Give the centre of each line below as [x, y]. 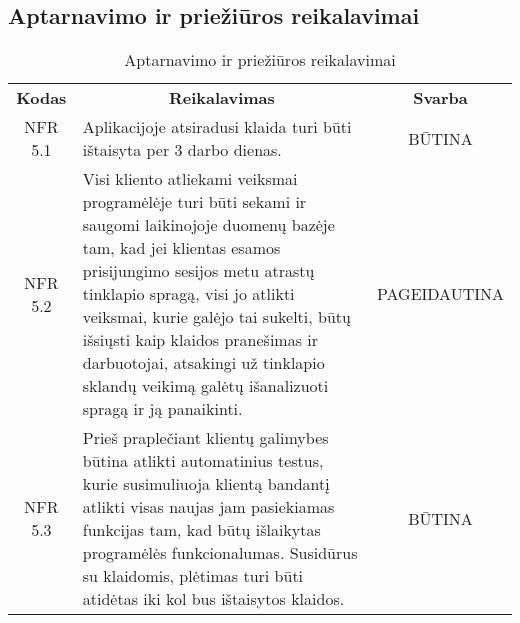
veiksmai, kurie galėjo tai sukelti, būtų [216, 317]
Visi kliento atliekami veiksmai [190, 179]
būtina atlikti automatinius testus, [203, 461]
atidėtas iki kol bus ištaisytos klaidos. [213, 599]
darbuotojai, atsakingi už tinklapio [203, 363]
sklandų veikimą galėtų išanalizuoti [205, 386]
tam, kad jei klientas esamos [181, 248]
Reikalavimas [221, 98]
